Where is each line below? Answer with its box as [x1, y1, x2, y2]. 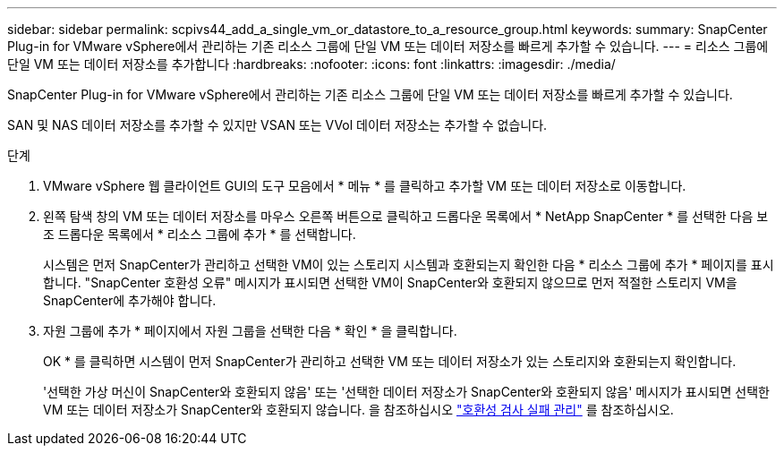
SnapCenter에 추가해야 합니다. [43, 293, 217, 308]
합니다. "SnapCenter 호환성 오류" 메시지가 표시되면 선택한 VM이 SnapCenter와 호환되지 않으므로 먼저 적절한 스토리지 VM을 [43, 275, 737, 290]
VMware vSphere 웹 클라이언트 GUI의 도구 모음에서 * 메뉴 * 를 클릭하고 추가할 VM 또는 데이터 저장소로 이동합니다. [43, 178, 686, 193]
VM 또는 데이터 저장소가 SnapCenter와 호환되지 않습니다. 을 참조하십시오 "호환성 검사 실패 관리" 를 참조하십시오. [43, 402, 674, 417]
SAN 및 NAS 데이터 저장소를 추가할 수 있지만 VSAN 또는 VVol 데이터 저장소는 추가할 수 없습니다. [7, 117, 548, 132]
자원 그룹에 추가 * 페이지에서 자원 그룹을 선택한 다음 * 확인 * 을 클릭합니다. [43, 323, 457, 338]
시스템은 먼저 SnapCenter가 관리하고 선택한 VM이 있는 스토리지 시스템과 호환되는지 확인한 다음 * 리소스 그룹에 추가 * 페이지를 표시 [43, 257, 774, 272]
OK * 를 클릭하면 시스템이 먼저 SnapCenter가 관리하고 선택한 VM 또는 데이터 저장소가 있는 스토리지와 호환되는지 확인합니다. [43, 354, 737, 369]
